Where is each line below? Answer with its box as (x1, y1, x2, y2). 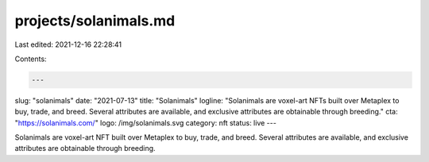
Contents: (14, 54, 47, 64)
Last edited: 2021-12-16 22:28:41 (14, 40, 122, 49)
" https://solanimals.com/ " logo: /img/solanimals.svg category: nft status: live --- (14, 118, 277, 127)
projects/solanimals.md (14, 12, 176, 29)
